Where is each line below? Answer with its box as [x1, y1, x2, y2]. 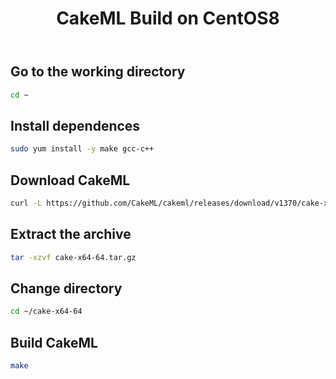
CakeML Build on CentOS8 [56, 7, 280, 30]
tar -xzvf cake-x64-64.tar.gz [10, 252, 137, 262]
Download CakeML [10, 172, 131, 189]
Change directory [10, 280, 123, 297]
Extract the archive [10, 226, 132, 243]
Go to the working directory [10, 63, 186, 81]
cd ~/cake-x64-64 [10, 307, 83, 317]
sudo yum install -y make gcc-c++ [10, 144, 155, 154]
